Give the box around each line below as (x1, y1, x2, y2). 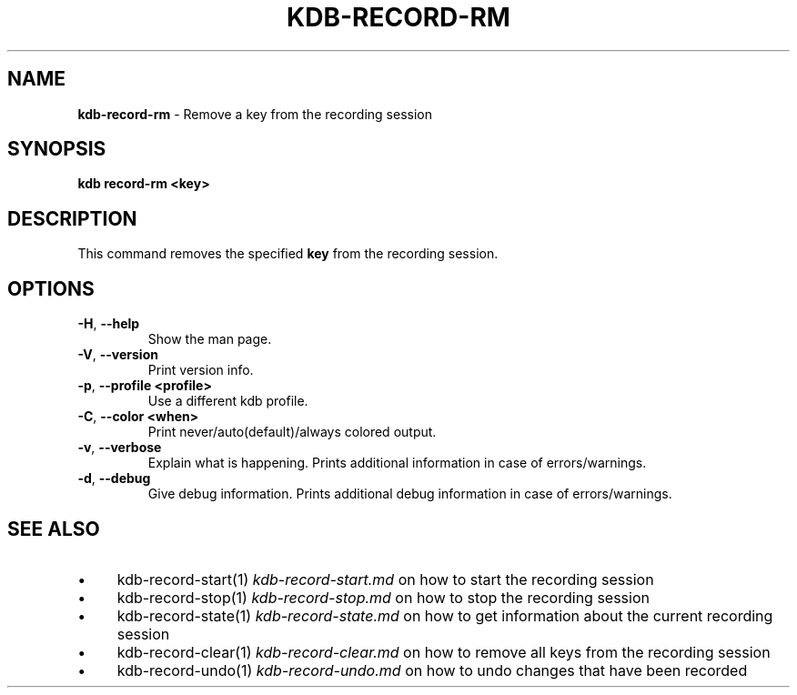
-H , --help (77, 316, 140, 332)
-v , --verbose (77, 439, 162, 456)
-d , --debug (77, 470, 151, 487)
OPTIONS (7, 277, 95, 300)
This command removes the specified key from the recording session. (77, 246, 499, 262)
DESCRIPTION (7, 206, 137, 230)
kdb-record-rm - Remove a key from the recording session (77, 106, 433, 122)
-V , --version (77, 347, 158, 363)
